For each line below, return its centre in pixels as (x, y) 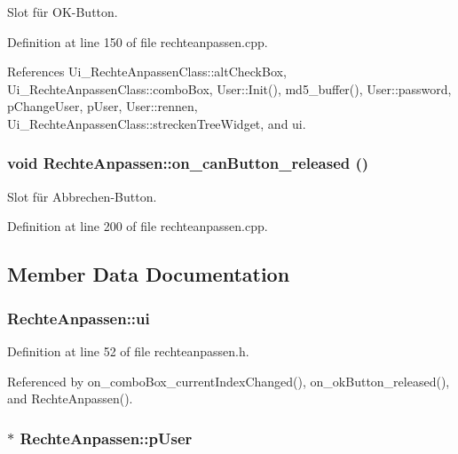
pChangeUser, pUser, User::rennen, (103, 106)
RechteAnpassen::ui (79, 318)
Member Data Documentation (149, 274)
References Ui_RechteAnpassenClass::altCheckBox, (147, 72)
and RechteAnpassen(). (70, 398)
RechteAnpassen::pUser (106, 438)
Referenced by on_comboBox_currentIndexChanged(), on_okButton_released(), (229, 381)
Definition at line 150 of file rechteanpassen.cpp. (138, 41)
